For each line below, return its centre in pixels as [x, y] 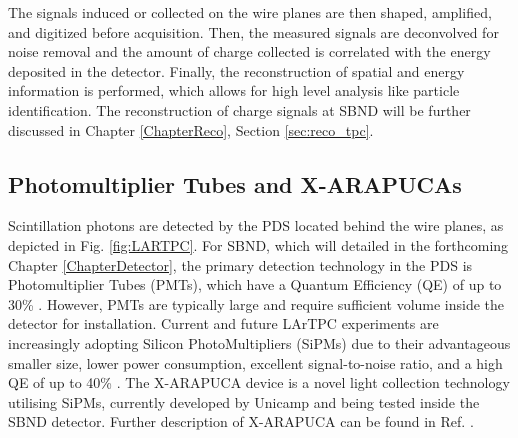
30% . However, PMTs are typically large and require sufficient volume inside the [256, 303]
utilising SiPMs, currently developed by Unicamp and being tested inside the [244, 401]
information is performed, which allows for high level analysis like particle [234, 90]
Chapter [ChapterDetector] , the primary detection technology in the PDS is [240, 264]
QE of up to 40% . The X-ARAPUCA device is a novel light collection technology [259, 382]
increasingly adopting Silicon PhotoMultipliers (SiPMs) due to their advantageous [259, 342]
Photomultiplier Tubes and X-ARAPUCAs [235, 183]
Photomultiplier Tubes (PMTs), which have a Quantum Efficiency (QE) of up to [255, 284]
